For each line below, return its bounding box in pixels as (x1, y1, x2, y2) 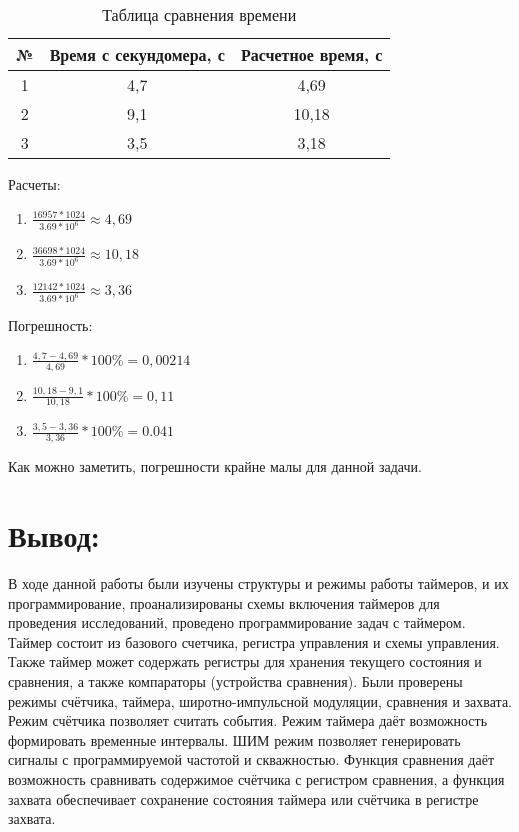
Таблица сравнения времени (102, 3, 297, 26)
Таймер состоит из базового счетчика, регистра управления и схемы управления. (8, 631, 500, 652)
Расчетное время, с (240, 43, 383, 66)
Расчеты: (8, 174, 61, 194)
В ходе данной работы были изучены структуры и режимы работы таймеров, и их (8, 573, 509, 594)
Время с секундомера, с (49, 43, 225, 66)
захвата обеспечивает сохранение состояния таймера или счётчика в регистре (8, 788, 479, 809)
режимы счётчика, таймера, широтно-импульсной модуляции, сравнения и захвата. (8, 690, 512, 711)
